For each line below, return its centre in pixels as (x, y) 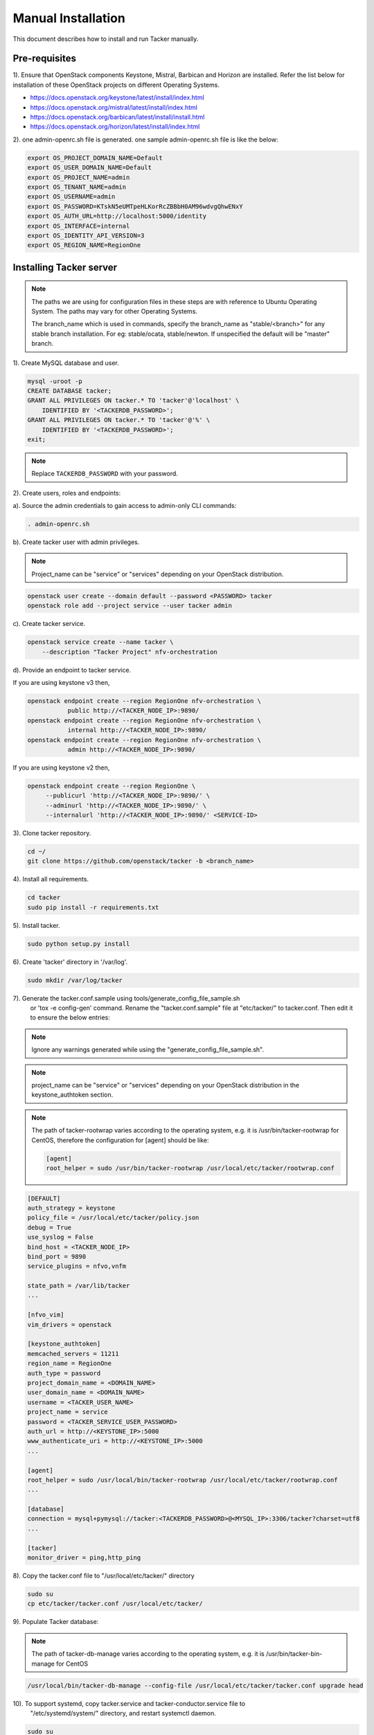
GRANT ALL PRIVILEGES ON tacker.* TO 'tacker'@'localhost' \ (133, 400)
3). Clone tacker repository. (52, 833)
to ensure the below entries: (70, 1017)
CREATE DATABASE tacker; (70, 391)
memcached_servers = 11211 (73, 1354)
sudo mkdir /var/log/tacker (75, 980)
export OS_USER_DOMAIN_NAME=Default (90, 168)
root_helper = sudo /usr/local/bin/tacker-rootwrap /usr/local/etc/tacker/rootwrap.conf (183, 1480)
